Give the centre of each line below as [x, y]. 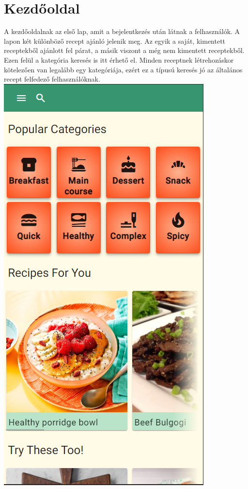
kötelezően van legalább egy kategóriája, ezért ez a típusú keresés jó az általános [123, 69]
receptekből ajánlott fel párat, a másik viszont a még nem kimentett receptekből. [124, 50]
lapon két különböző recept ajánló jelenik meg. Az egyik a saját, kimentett [115, 41]
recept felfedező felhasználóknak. [52, 79]
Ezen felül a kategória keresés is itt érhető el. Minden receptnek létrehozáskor [119, 59]
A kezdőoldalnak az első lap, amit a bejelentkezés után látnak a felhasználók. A [122, 31]
